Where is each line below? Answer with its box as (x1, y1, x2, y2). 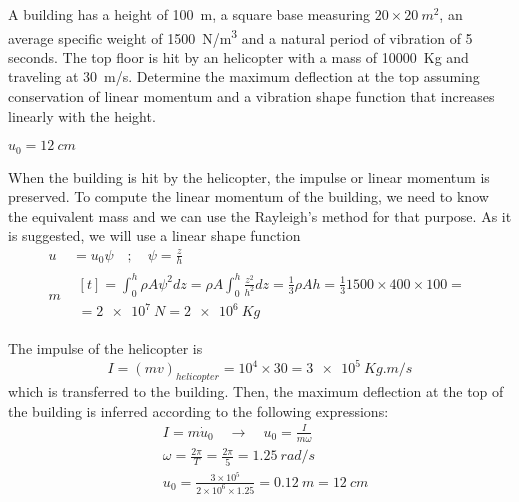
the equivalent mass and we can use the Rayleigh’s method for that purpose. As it (8, 205, 512, 226)
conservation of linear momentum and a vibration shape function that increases (8, 86, 495, 107)
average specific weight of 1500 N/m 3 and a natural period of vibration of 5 (8, 24, 473, 48)
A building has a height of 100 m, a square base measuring (8, 4, 371, 24)
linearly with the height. (8, 105, 156, 126)
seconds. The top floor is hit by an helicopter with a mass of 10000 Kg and (8, 46, 469, 67)
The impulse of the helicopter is (8, 338, 203, 359)
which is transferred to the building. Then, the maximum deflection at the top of (8, 381, 504, 402)
